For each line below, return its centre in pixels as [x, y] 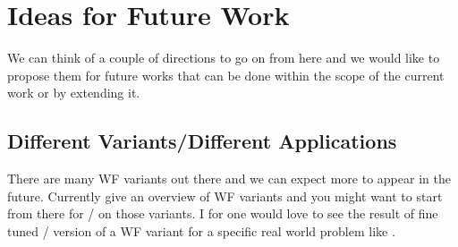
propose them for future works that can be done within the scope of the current [226, 75]
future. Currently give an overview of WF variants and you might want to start [225, 196]
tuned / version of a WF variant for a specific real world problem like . [201, 230]
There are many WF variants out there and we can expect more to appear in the [229, 179]
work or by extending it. [74, 93]
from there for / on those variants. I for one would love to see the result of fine [223, 213]
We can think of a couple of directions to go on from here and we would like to [224, 58]
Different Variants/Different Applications [202, 141]
